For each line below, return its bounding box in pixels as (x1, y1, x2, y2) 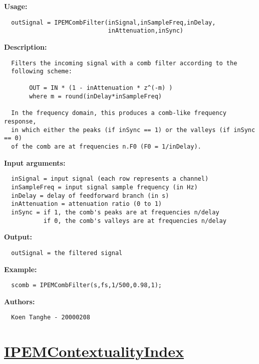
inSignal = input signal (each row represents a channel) (11, 175, 209, 183)
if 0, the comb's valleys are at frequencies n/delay (43, 217, 226, 224)
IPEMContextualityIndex (4, 341, 184, 361)
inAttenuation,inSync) (108, 27, 183, 35)
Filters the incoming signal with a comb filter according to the (11, 59, 237, 67)
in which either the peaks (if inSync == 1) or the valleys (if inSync (11, 126, 255, 134)
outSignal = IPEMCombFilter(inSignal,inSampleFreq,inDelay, (11, 19, 216, 26)
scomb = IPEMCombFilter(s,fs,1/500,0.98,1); (11, 282, 162, 289)
